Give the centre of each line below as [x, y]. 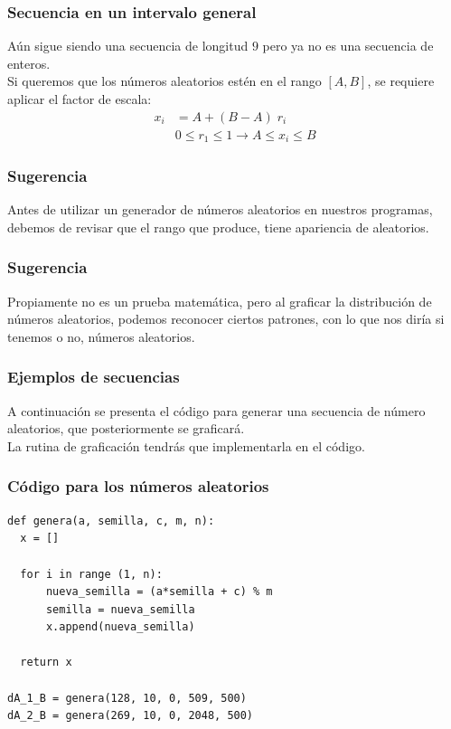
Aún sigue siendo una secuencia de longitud [128, 46]
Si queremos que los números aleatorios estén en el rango [164, 81]
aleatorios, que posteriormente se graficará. [126, 428]
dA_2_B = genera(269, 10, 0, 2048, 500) [131, 716]
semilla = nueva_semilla [120, 609]
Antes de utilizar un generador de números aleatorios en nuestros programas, [220, 209]
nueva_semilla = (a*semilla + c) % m [159, 592]
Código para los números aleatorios [138, 486]
